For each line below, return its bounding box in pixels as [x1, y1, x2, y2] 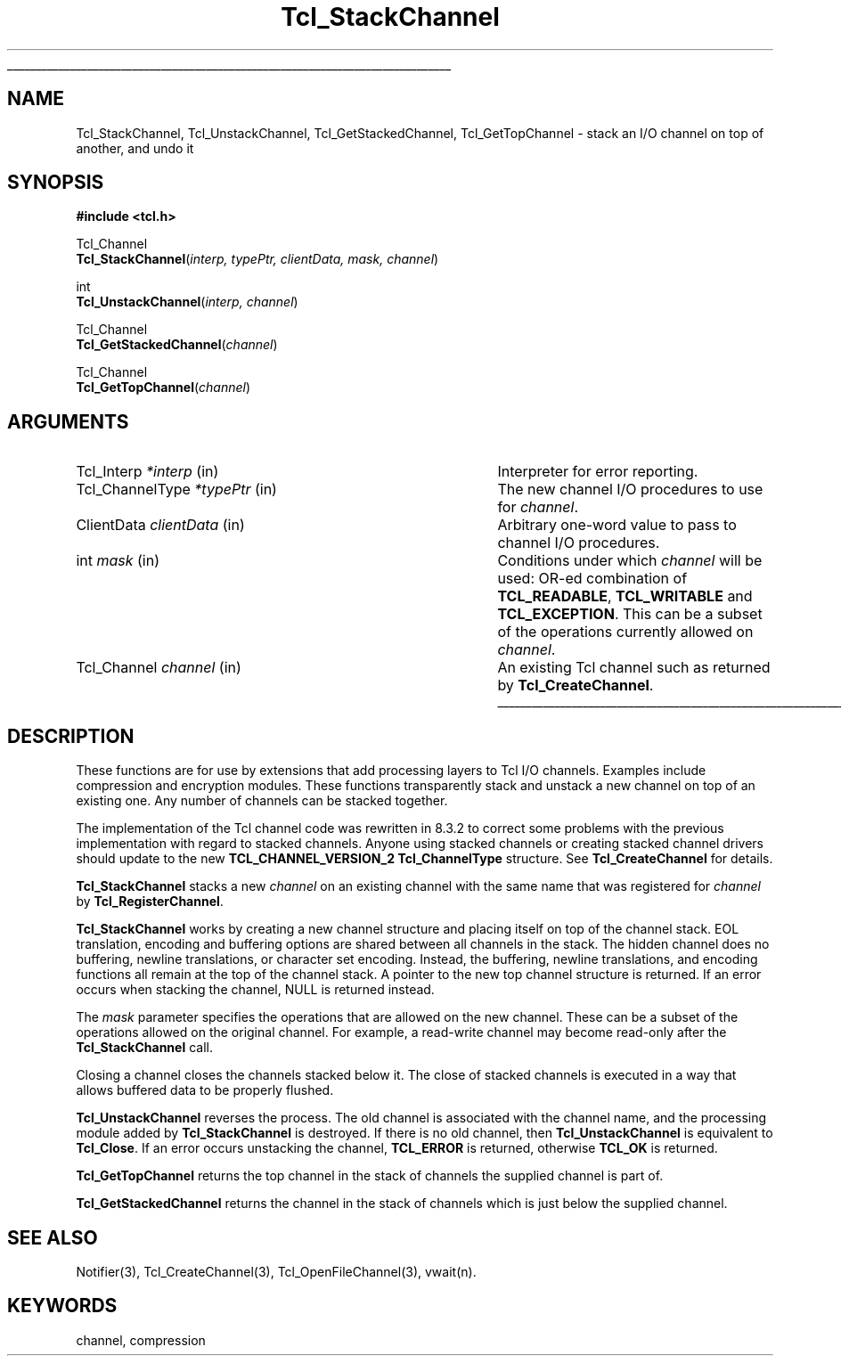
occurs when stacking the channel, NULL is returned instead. [76, 982, 435, 998]
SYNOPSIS [7, 171, 104, 194]
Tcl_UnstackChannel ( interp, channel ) [76, 294, 298, 310]
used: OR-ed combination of [497, 569, 688, 588]
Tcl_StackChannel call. [76, 1040, 213, 1056]
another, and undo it [76, 140, 194, 156]
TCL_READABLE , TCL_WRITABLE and [497, 587, 753, 606]
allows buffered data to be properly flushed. [76, 1082, 334, 1098]
